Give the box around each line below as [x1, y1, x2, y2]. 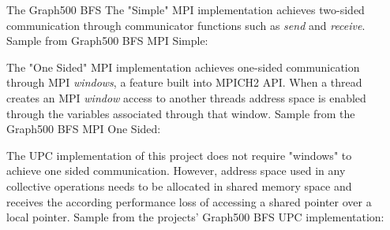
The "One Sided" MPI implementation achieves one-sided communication [6, 58, 360, 75]
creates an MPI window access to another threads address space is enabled [6, 89, 366, 106]
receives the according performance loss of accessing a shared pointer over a [6, 193, 372, 210]
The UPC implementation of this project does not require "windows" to [6, 147, 352, 163]
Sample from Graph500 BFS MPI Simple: [6, 32, 208, 49]
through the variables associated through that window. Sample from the [6, 105, 355, 121]
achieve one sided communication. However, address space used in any [6, 162, 346, 179]
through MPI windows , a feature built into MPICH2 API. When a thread [6, 74, 362, 91]
